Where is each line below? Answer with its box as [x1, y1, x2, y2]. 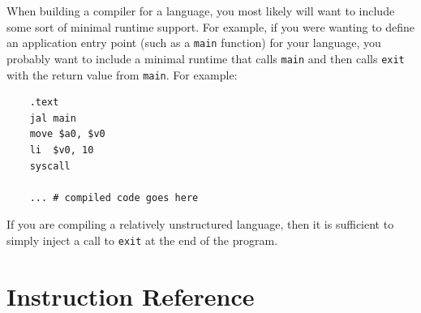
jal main [29, 112, 76, 124]
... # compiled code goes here [29, 191, 199, 204]
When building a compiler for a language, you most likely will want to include [6, 2, 395, 19]
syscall [29, 160, 71, 172]
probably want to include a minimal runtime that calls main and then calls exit [6, 49, 405, 66]
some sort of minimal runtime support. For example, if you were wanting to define [6, 18, 415, 35]
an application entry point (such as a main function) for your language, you [6, 34, 381, 51]
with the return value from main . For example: [6, 66, 238, 83]
